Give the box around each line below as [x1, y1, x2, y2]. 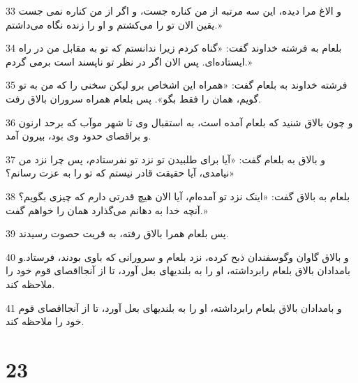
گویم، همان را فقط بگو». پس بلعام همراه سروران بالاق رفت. [6, 91, 262, 105]
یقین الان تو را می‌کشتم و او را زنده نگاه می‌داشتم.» [6, 17, 222, 31]
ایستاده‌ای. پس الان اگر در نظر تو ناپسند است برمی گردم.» [6, 54, 253, 68]
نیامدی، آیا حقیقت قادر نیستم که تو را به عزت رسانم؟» [6, 165, 235, 180]
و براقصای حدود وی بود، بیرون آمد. [6, 128, 151, 143]
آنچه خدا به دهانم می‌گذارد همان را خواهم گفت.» [6, 202, 208, 217]
